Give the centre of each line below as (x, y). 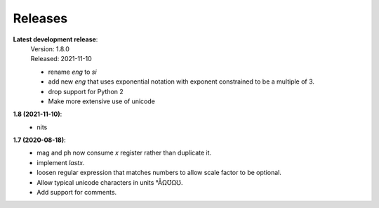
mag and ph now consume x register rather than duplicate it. (124, 153)
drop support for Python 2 (86, 91)
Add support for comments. (77, 193)
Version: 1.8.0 (50, 48)
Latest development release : (55, 39)
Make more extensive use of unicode (102, 101)
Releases (40, 18)
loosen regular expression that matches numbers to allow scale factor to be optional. (159, 173)
